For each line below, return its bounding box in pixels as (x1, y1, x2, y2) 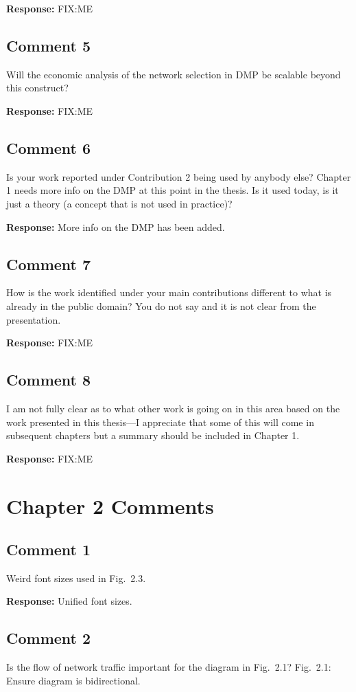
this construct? (6, 80, 69, 95)
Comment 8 (6, 369, 91, 390)
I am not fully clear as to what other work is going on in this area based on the (6, 401, 340, 415)
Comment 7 (6, 253, 91, 274)
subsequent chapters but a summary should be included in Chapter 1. (6, 428, 300, 443)
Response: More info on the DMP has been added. (6, 219, 225, 234)
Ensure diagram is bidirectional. (6, 673, 141, 687)
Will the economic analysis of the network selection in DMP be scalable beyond (6, 67, 341, 81)
